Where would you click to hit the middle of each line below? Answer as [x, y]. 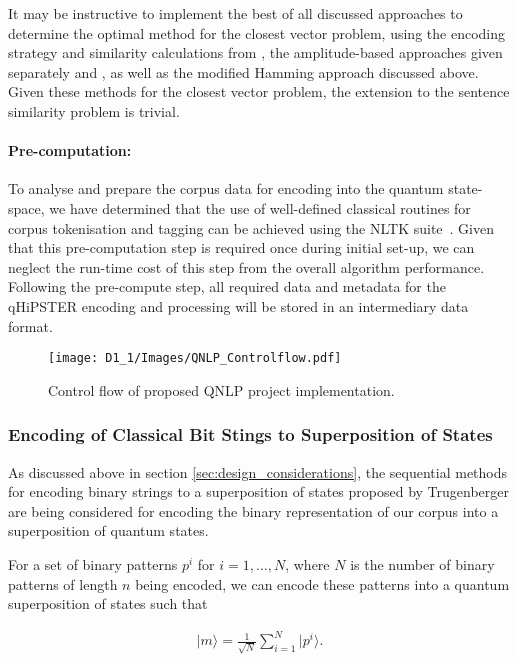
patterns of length [63, 583]
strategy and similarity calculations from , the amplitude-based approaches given [255, 52]
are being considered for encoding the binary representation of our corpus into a [253, 510]
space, [26, 207]
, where [307, 563]
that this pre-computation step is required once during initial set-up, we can [241, 247]
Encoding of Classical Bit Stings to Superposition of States [250, 434]
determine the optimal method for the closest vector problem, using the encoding [256, 32]
